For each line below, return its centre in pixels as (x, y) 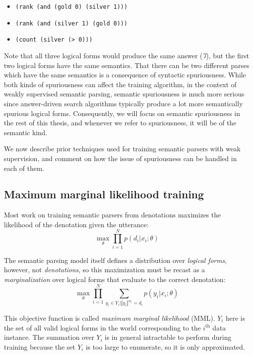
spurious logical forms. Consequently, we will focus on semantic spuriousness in (122, 113)
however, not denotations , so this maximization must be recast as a (105, 270)
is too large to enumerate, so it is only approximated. (165, 346)
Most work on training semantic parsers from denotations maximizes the (112, 215)
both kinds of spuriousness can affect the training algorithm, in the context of (120, 84)
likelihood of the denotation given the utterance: (76, 224)
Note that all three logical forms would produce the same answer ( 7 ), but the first (126, 55)
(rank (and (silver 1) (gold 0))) (71, 23)
